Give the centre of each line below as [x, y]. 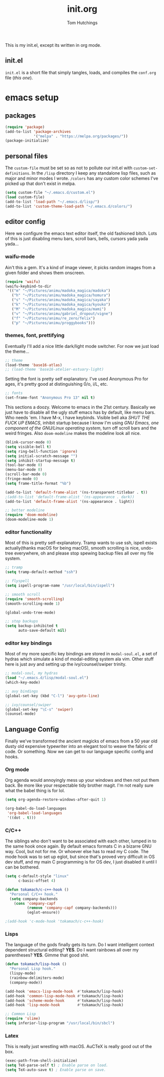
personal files [26, 156]
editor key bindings [29, 643]
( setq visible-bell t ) [28, 447]
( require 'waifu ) [23, 281]
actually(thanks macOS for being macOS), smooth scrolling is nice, [72, 548]
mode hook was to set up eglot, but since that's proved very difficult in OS [80, 857]
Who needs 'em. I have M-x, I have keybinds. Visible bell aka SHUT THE [78, 418]
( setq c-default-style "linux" [37, 876]
